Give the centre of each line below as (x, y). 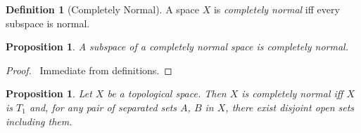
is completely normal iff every (277, 9)
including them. (39, 121)
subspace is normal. (48, 23)
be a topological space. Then (167, 93)
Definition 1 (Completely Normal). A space (103, 9)
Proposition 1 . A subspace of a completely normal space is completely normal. (177, 47)
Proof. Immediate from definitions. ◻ (89, 70)
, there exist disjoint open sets (290, 107)
